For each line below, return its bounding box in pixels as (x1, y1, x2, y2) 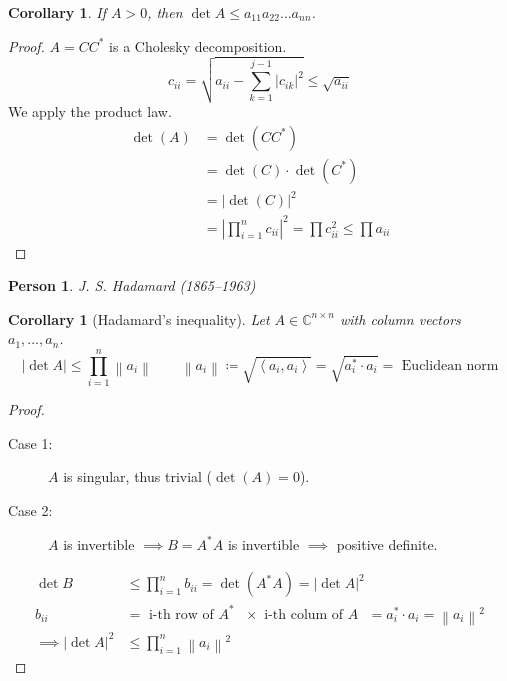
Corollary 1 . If (8, 2, 106, 22)
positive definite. (336, 533, 438, 554)
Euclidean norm (401, 358, 499, 373)
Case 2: (8, 499, 53, 520)
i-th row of (148, 607, 214, 622)
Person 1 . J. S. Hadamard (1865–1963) (8, 275, 256, 296)
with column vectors (340, 308, 461, 329)
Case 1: (8, 432, 53, 453)
